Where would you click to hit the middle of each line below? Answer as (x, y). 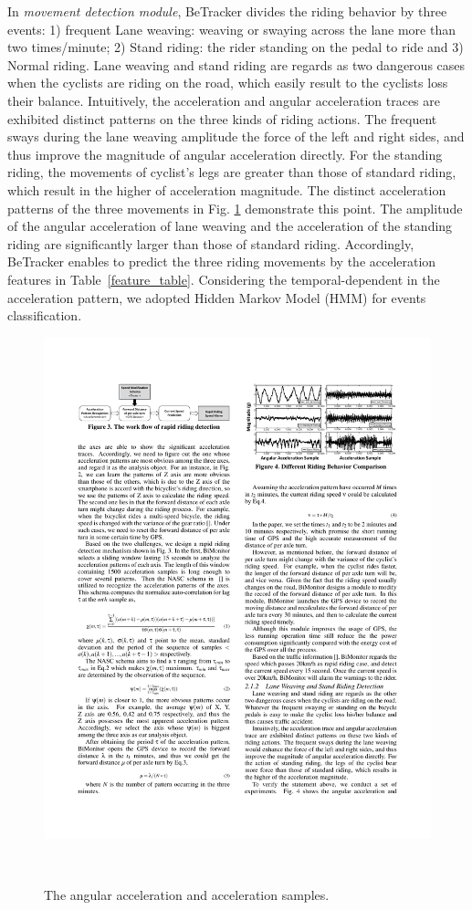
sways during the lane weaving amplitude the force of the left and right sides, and (236, 136)
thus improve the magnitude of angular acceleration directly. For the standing (225, 154)
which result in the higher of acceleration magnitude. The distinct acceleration (227, 189)
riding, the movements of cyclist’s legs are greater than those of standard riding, (232, 172)
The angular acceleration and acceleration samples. (187, 894)
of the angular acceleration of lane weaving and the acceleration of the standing (230, 226)
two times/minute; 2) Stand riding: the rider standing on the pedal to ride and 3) (236, 47)
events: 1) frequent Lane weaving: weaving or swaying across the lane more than (231, 29)
